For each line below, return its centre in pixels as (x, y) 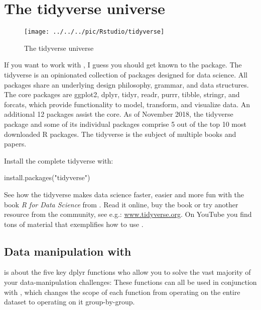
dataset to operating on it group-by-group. (70, 302)
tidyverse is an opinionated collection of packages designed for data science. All (126, 74)
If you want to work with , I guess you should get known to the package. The (123, 65)
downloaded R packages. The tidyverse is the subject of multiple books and (120, 134)
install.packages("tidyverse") (47, 177)
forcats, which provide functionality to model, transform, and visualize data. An (127, 104)
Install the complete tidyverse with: (59, 160)
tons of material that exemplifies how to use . (74, 224)
